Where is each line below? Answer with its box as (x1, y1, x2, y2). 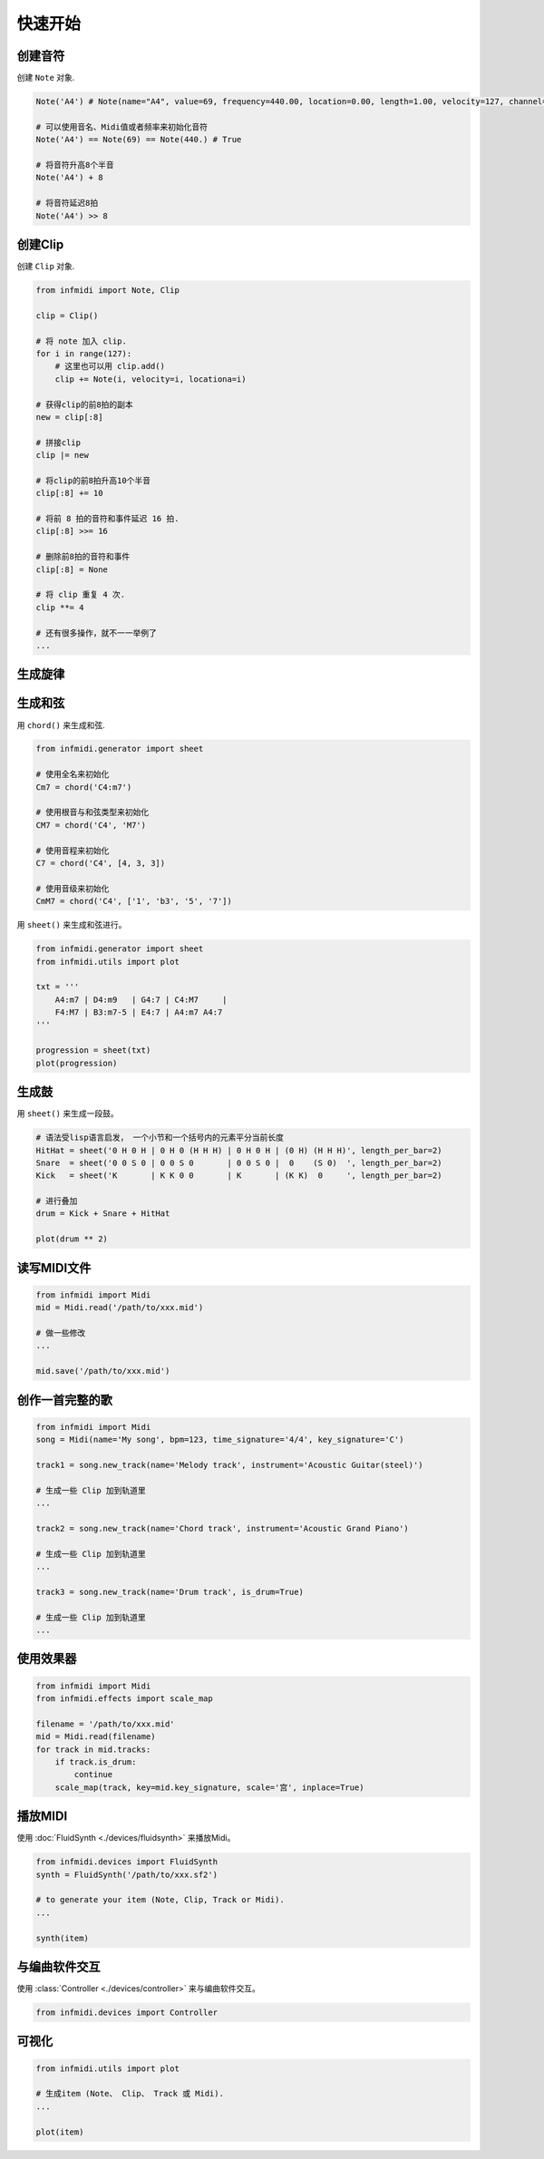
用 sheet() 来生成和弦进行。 (16, 919, 127, 930)
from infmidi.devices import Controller (35, 2008, 218, 2018)
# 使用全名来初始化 (35, 769, 110, 780)
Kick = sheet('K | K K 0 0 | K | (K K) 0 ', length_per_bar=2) (35, 1171, 443, 1181)
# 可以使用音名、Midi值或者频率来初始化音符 (35, 122, 209, 131)
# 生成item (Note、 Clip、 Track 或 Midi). (35, 2088, 224, 2099)
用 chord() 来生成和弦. (16, 719, 105, 730)
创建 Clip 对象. (16, 261, 75, 272)
